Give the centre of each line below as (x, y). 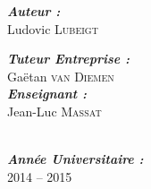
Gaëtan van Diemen (61, 76)
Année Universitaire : (75, 159)
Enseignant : (47, 94)
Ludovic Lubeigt (53, 28)
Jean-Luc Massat (55, 111)
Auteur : (34, 11)
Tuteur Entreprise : (69, 59)
